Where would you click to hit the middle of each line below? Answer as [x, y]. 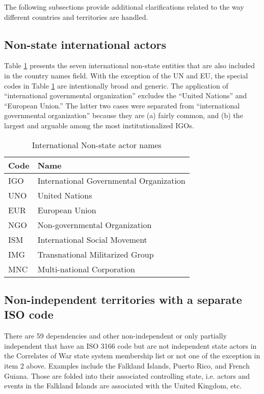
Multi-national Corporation [86, 269]
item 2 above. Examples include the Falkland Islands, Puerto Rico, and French [127, 365]
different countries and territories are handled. [76, 17]
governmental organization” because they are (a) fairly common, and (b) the [124, 115]
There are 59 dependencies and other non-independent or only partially [116, 336]
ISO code [29, 314]
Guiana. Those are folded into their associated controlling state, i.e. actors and [127, 375]
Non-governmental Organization [95, 224]
